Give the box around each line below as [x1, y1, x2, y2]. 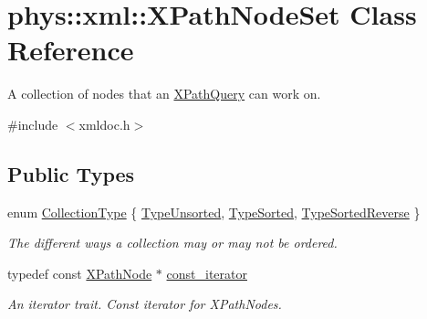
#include [7, 114, 58, 133]
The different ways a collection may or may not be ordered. [7, 233, 338, 252]
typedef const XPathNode [7, 263, 152, 282]
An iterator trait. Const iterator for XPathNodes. [7, 294, 282, 314]
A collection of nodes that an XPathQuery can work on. [7, 84, 321, 103]
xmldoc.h [78, 114, 130, 133]
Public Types [7, 159, 135, 187]
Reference [7, 31, 134, 69]
